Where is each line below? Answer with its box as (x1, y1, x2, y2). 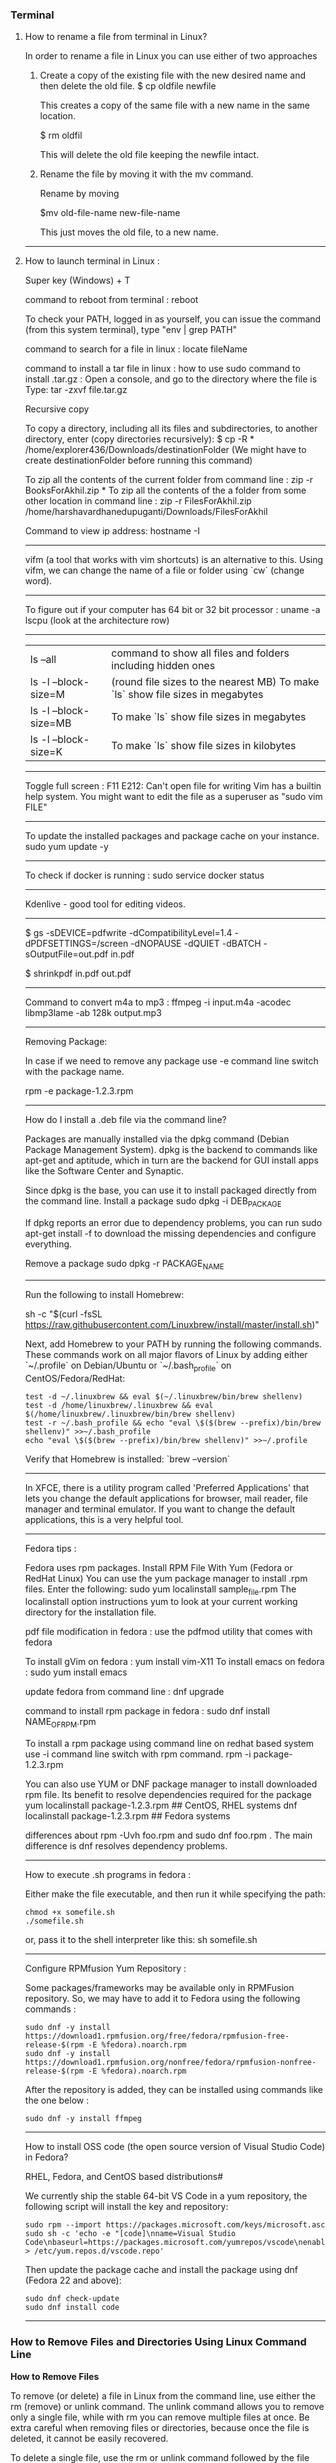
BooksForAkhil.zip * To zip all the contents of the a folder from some (24, 484, 307, 497)
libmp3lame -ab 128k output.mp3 (24, 1007, 162, 1019)
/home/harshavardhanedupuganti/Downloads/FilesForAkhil (24, 506, 268, 518)
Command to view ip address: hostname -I (24, 525, 201, 537)
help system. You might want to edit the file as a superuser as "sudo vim (24, 791, 323, 803)
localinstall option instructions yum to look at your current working (24, 1596, 298, 1608)
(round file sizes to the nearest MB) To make (111, 675, 320, 689)
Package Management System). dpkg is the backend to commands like (24, 1144, 318, 1156)
